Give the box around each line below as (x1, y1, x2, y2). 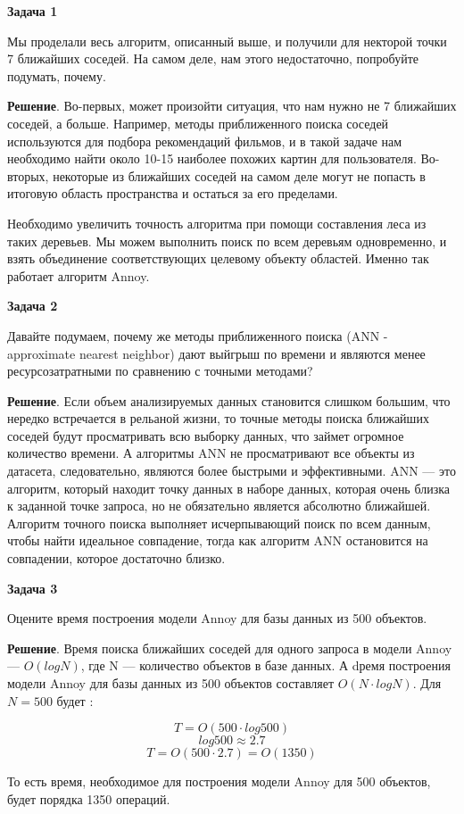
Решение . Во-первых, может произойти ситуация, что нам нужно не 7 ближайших (7, 96, 457, 115)
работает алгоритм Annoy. (7, 266, 150, 285)
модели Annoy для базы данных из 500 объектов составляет (7, 674, 335, 692)
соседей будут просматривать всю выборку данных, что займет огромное (7, 426, 404, 444)
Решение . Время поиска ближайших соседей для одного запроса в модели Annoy (7, 638, 452, 657)
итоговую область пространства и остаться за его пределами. (7, 184, 338, 203)
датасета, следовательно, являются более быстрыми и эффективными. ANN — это (7, 461, 456, 480)
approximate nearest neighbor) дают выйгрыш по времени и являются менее (7, 344, 426, 362)
